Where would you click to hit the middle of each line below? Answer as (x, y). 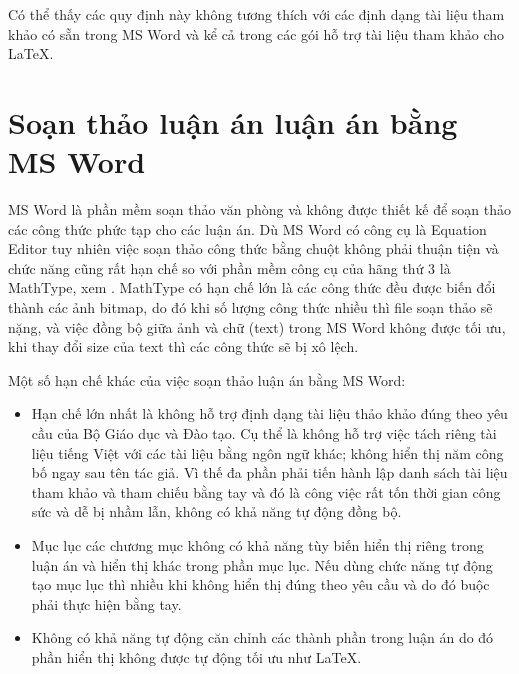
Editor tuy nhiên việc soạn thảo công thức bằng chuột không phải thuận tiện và (253, 248)
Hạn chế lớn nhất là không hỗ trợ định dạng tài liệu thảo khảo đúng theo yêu (269, 413)
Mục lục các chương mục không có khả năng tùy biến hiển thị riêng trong (257, 545)
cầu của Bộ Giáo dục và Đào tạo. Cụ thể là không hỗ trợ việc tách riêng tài (264, 433)
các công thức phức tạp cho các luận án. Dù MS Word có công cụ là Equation (247, 228)
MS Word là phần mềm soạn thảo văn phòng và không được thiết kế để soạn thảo (260, 209)
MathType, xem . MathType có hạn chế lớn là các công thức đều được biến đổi (252, 287)
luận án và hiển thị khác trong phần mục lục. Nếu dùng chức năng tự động (262, 564)
